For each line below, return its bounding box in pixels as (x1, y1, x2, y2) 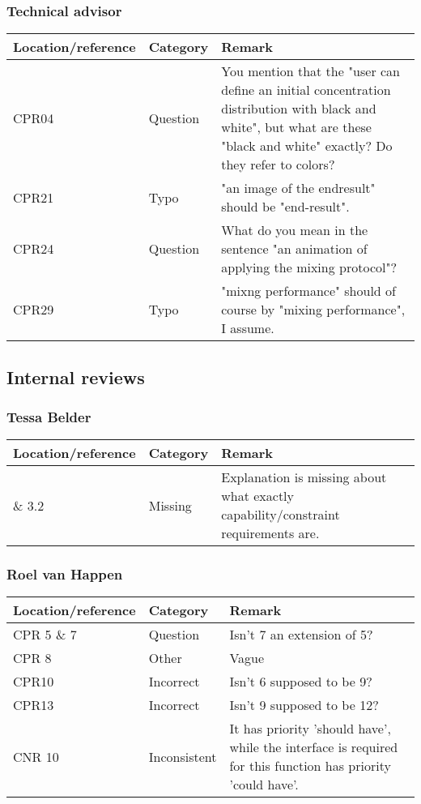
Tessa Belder (6, 406, 91, 426)
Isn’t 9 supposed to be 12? (229, 695, 379, 715)
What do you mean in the (221, 220, 368, 240)
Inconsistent (148, 746, 217, 766)
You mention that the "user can (221, 62, 401, 81)
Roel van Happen (6, 564, 123, 584)
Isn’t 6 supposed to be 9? (229, 672, 372, 691)
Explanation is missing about (221, 468, 387, 487)
